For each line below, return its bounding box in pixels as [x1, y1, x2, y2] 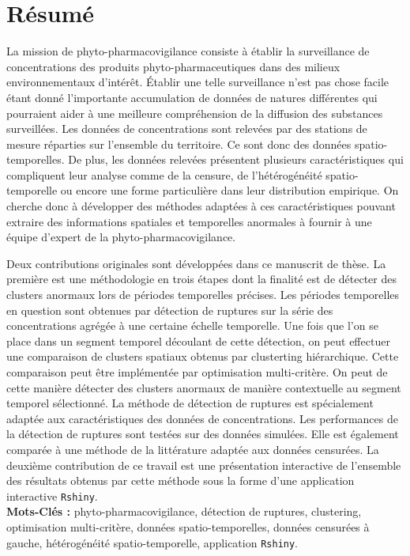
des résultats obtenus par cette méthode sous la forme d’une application [6, 472, 355, 489]
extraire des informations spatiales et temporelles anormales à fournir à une [6, 213, 372, 229]
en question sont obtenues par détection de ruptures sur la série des [6, 301, 333, 318]
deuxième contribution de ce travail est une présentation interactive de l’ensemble [6, 456, 401, 473]
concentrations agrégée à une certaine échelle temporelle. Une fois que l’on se [6, 317, 378, 334]
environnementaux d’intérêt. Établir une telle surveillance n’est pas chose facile [6, 74, 389, 90]
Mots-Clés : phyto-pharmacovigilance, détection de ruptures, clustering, [6, 503, 362, 520]
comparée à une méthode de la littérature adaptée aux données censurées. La [6, 441, 379, 457]
